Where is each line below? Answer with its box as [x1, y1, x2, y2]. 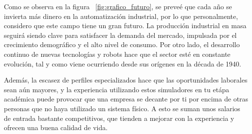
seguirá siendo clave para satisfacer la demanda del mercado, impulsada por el [4, 30, 237, 40]
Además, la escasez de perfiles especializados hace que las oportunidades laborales [4, 75, 248, 85]
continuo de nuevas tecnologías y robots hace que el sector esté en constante [4, 49, 231, 59]
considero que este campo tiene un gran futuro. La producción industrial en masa [4, 20, 247, 31]
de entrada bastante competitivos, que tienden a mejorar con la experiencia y [4, 113, 234, 123]
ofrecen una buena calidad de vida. [4, 122, 108, 133]
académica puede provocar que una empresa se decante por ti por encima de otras [4, 94, 249, 104]
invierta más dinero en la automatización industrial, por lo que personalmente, [4, 11, 238, 21]
